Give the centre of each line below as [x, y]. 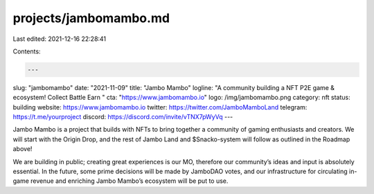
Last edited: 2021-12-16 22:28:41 [60, 39]
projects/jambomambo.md [91, 18]
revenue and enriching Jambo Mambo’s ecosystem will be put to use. [129, 181]
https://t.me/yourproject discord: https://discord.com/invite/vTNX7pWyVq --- [123, 117]
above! [23, 149]
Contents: [27, 51]
